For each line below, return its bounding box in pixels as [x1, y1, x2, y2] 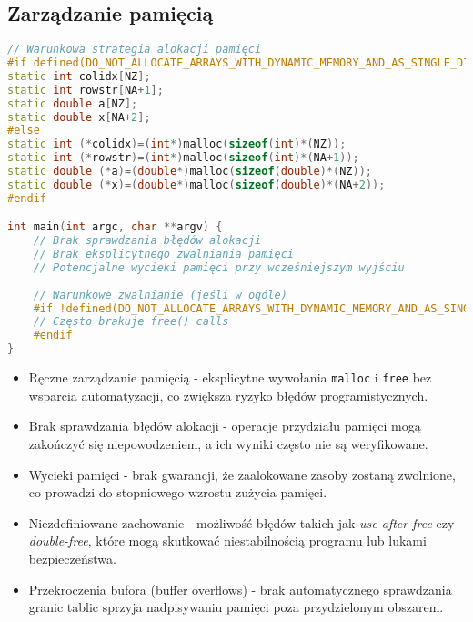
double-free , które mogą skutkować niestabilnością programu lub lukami [28, 531, 427, 550]
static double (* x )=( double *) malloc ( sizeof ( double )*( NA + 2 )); [7, 178, 386, 191]
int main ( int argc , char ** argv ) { [7, 220, 223, 234]
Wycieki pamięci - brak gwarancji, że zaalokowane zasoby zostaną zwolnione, [28, 464, 456, 484]
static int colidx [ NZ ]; [7, 69, 151, 83]
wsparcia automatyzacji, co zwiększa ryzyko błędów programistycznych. [28, 385, 428, 404]
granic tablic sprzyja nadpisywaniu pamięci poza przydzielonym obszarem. [28, 597, 444, 617]
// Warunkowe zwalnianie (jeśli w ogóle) [33, 288, 287, 301]
